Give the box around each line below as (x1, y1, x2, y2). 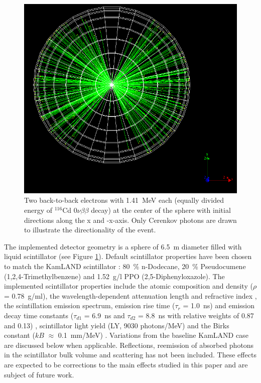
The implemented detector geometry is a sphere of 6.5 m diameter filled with (4, 241, 242, 251)
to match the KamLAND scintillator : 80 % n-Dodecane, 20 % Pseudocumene (4, 261, 246, 272)
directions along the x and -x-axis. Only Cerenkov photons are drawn (24, 214, 237, 225)
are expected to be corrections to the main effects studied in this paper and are (4, 359, 248, 369)
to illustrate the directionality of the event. (24, 224, 156, 235)
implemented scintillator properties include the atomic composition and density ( (4, 281, 253, 291)
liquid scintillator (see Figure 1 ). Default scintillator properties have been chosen (4, 251, 252, 262)
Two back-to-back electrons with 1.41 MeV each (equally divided (24, 195, 224, 205)
